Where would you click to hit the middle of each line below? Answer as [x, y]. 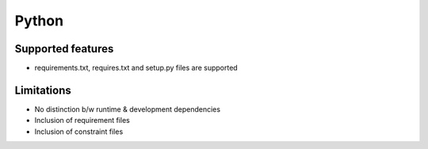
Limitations [43, 90]
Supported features [64, 49]
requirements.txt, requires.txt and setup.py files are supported [136, 68]
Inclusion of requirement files [82, 120]
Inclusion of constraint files [79, 132]
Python [39, 21]
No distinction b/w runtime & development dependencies [128, 109]
